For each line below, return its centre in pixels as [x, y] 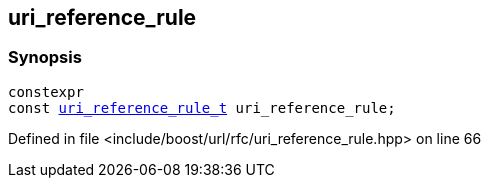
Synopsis [45, 57]
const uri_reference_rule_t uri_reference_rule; [202, 107]
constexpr [46, 91]
